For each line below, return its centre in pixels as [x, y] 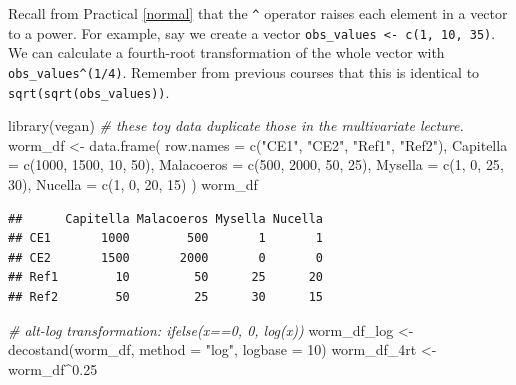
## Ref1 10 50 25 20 [165, 277]
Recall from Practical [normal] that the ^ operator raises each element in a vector [258, 13]
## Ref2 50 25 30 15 [165, 296]
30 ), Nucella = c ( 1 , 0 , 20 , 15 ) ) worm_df [133, 184]
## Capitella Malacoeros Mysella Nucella [165, 218]
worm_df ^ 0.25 [53, 368]
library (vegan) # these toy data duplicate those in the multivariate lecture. [236, 125]
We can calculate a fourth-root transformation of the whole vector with [226, 52]
